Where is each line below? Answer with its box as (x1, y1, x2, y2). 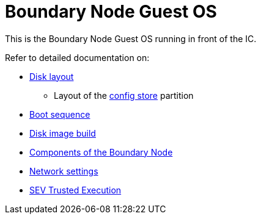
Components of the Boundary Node (29, 146, 173, 157)
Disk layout (29, 71, 74, 82)
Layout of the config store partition (54, 90, 194, 101)
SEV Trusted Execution (29, 184, 122, 195)
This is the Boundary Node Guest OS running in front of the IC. (5, 33, 257, 44)
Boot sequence (29, 109, 90, 120)
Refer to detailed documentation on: (5, 52, 150, 63)
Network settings (29, 165, 98, 176)
